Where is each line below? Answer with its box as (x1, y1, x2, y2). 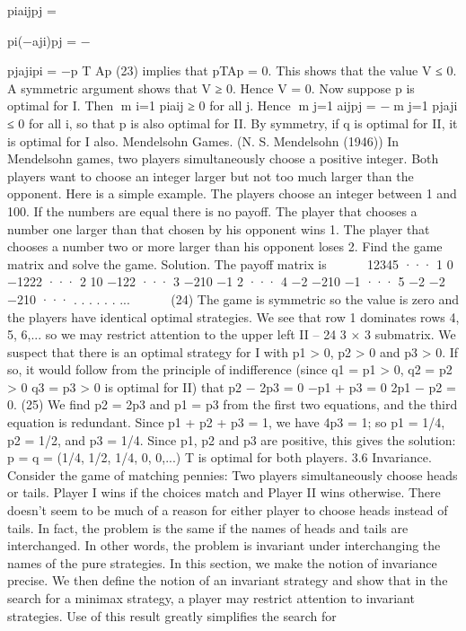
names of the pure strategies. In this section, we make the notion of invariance (7, 553, 437, 572)
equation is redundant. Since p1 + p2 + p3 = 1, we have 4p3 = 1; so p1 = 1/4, (7, 413, 445, 432)
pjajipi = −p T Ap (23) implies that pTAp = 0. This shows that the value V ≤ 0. (7, 61, 457, 80)
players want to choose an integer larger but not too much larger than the (7, 166, 414, 185)
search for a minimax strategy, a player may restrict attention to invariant (7, 589, 415, 607)
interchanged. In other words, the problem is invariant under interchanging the (7, 536, 441, 555)
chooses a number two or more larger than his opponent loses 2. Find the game (7, 237, 443, 256)
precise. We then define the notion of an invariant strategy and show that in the (7, 571, 448, 590)
